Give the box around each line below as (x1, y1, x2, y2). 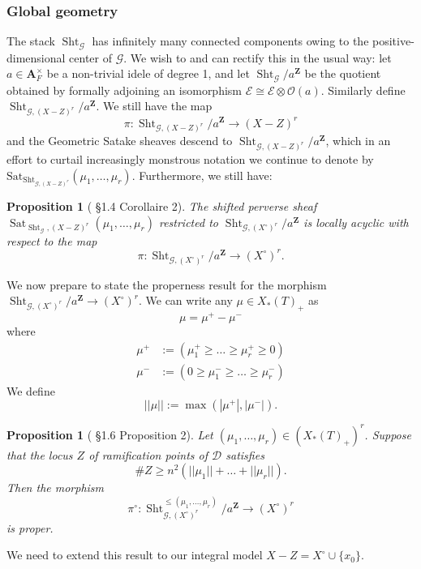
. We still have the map (96, 97, 213, 114)
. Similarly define (320, 81, 406, 98)
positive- (372, 32, 415, 49)
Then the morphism (6, 479, 105, 496)
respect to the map (6, 232, 97, 249)
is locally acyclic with (303, 213, 409, 230)
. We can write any (138, 292, 233, 309)
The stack (6, 32, 55, 49)
